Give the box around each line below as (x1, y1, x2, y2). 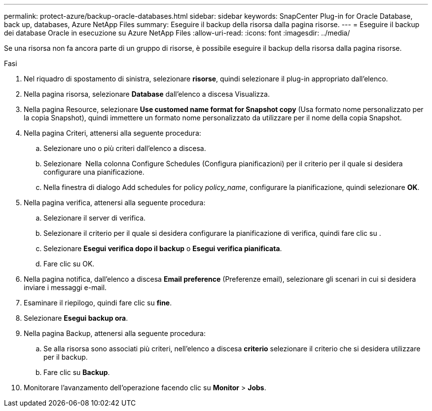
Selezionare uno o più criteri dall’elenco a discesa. (43, 144, 206, 152)
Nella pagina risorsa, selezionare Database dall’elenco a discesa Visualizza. (24, 90, 270, 98)
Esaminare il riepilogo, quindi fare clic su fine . (24, 299, 172, 307)
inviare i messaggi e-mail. (24, 283, 107, 292)
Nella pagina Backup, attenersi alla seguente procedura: (24, 329, 206, 337)
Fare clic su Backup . (43, 368, 110, 376)
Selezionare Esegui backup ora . (24, 314, 128, 322)
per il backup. (43, 353, 88, 361)
